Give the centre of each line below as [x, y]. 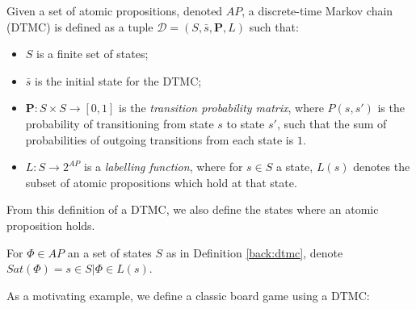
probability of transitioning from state [120, 123]
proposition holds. [51, 225]
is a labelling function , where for [164, 167]
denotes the [382, 167]
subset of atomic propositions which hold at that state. [161, 182]
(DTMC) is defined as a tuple [80, 26]
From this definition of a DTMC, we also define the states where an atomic [193, 209]
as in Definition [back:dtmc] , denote [254, 252]
